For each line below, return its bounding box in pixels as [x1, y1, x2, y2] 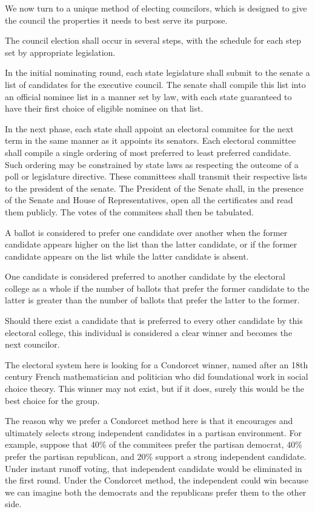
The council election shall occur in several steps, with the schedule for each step [5, 34, 301, 47]
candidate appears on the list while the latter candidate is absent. [5, 249, 249, 262]
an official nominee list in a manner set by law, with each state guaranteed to [5, 90, 292, 103]
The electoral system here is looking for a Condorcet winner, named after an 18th [5, 358, 308, 371]
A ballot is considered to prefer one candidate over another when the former [5, 226, 288, 238]
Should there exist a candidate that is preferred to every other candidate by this [5, 314, 303, 327]
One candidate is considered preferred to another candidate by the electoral [5, 270, 285, 283]
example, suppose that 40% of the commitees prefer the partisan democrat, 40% [5, 438, 302, 451]
